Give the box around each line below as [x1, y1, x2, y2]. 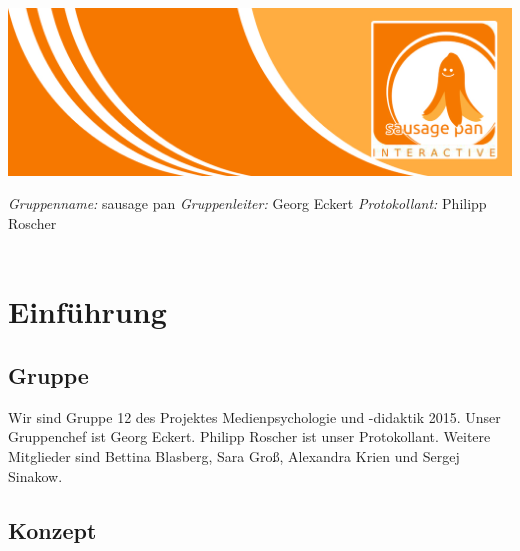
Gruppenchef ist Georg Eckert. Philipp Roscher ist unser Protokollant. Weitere [8, 426, 491, 447]
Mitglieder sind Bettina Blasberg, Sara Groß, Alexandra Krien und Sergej [8, 445, 460, 466]
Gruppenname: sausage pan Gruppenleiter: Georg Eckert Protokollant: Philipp [8, 193, 487, 214]
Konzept [8, 514, 97, 545]
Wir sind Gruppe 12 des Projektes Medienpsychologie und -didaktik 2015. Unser [8, 406, 501, 427]
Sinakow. [8, 465, 63, 486]
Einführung [8, 291, 167, 332]
